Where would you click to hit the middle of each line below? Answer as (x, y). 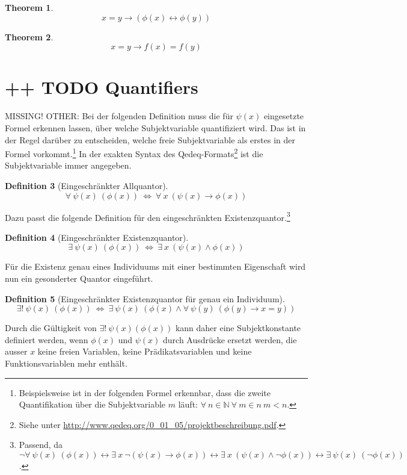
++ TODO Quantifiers (102, 87)
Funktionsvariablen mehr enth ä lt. (66, 363)
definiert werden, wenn (47, 339)
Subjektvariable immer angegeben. (68, 165)
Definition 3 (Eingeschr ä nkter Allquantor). (87, 185)
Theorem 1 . (29, 7)
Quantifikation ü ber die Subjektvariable (92, 404)
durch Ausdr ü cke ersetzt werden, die (230, 339)
